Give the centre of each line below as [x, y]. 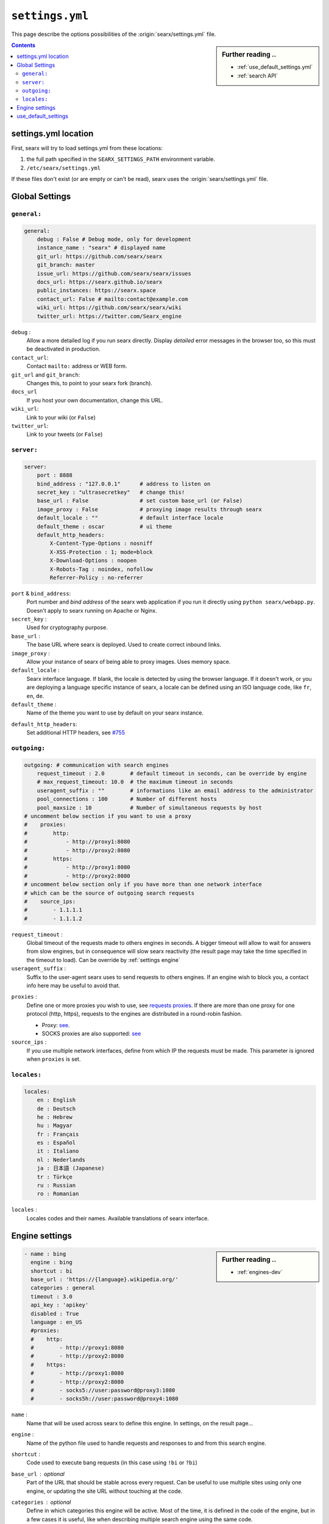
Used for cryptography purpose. [67, 627]
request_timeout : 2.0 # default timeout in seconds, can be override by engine [172, 774]
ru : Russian [56, 1185]
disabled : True [55, 1313]
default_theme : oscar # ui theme [104, 526]
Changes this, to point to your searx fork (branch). [89, 383]
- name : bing [45, 1254]
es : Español [56, 1143]
